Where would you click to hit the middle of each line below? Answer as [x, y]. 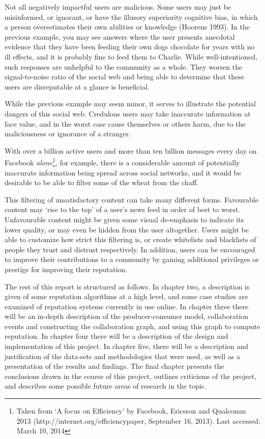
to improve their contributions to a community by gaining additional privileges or [132, 259]
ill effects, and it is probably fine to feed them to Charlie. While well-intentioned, [131, 56]
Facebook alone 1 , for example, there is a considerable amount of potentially [122, 162]
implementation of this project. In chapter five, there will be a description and [127, 346]
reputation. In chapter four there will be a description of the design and [116, 336]
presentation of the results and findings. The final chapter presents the [114, 366]
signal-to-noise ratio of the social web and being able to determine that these [124, 77]
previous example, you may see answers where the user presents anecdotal [120, 36]
